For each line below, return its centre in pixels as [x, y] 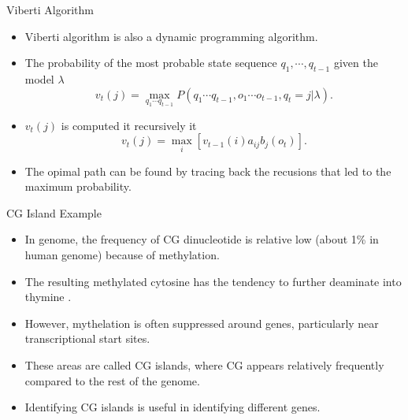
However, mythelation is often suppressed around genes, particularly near [202, 323]
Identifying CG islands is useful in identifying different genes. [172, 407]
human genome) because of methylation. [122, 254]
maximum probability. [78, 186]
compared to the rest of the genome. [112, 380]
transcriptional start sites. [87, 338]
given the [356, 63]
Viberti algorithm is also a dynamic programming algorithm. [171, 36]
